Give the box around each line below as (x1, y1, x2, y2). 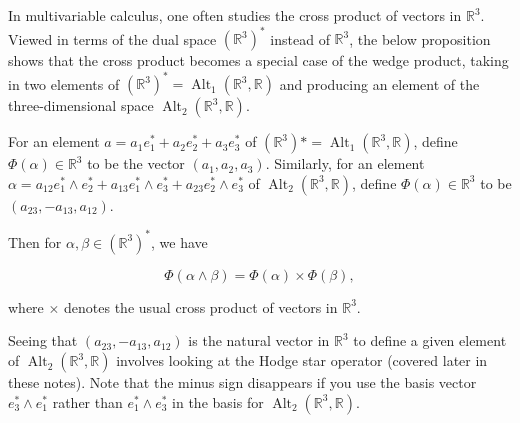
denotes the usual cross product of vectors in (64, 296, 338, 317)
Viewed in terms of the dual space (8, 28, 217, 49)
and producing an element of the (279, 73, 480, 94)
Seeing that (8, 330, 78, 351)
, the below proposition (349, 28, 491, 49)
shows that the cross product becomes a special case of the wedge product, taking (8, 50, 509, 71)
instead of (270, 28, 330, 49)
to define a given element (353, 330, 507, 351)
